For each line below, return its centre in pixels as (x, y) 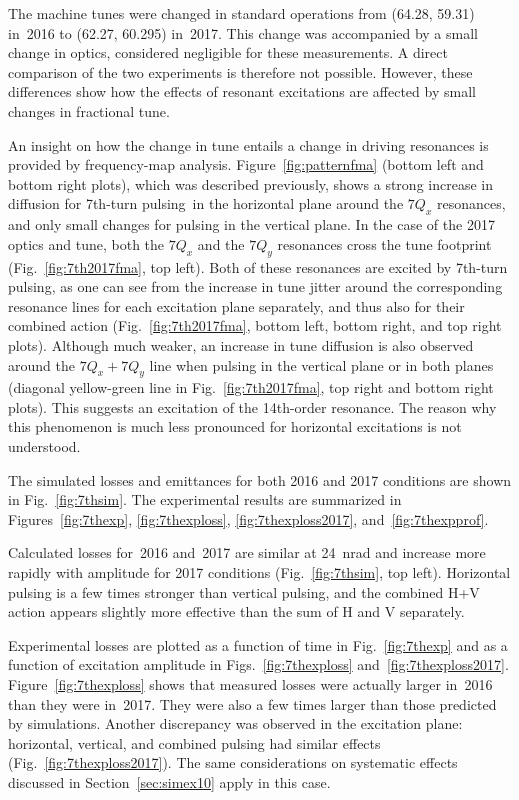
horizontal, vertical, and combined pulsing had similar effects (194, 742)
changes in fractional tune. (89, 110)
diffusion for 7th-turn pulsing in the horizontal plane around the (206, 203)
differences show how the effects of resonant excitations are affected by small (242, 91)
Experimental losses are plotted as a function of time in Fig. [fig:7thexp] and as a (258, 644)
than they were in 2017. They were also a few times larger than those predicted (252, 703)
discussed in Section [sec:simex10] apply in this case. (169, 781)
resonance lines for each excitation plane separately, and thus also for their (236, 305)
